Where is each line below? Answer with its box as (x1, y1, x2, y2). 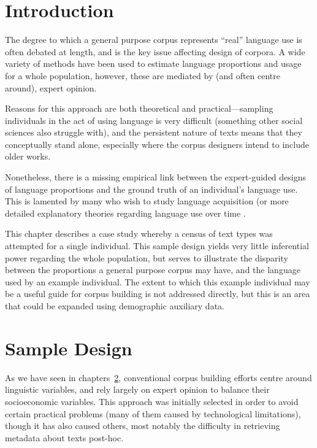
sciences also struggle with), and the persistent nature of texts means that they (5, 126, 302, 139)
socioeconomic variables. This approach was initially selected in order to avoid (5, 395, 299, 407)
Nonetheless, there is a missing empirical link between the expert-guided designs (5, 171, 307, 183)
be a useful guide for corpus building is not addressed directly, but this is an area (5, 287, 310, 300)
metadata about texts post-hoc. (5, 431, 124, 444)
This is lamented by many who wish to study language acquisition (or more (5, 195, 289, 207)
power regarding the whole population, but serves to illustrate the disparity (5, 251, 288, 264)
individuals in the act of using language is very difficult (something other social (5, 114, 303, 126)
